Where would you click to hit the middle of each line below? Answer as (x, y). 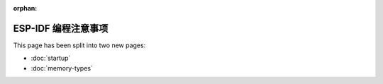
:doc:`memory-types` (62, 68)
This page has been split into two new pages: (79, 45)
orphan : (25, 8)
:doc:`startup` (51, 58)
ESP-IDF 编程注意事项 (61, 28)
